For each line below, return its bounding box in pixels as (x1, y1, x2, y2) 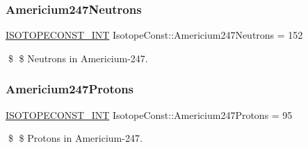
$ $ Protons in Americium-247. (8, 131, 143, 145)
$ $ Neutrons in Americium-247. (8, 50, 148, 65)
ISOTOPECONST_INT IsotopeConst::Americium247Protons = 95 (6, 107, 293, 122)
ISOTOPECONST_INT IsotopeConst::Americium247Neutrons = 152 (6, 28, 303, 42)
